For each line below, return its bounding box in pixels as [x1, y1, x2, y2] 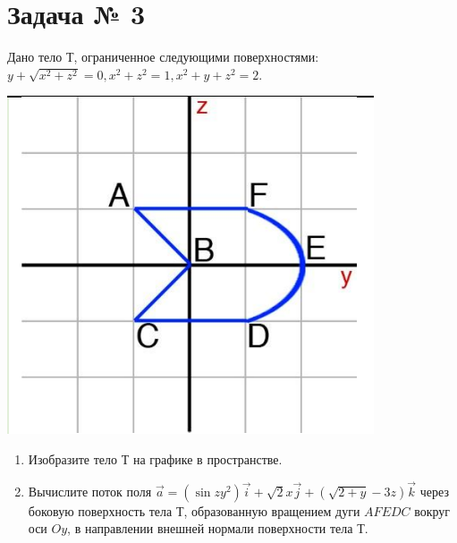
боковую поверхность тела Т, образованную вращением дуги [28, 501, 360, 520]
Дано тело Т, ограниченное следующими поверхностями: [7, 47, 319, 66]
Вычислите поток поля [28, 481, 152, 500]
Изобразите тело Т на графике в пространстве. [28, 449, 283, 468]
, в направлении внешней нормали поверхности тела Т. [67, 519, 368, 538]
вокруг [414, 501, 451, 520]
